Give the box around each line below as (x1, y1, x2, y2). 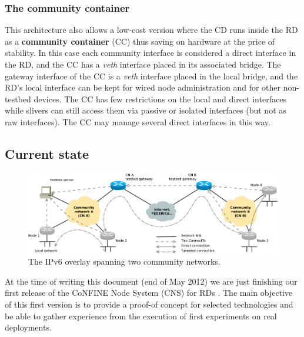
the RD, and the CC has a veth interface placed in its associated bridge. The (5, 58, 281, 70)
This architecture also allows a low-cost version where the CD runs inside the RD (5, 24, 298, 36)
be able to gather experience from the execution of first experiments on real (5, 309, 277, 322)
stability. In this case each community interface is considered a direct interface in (5, 46, 296, 59)
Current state (5, 144, 89, 162)
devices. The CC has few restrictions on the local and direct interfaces (34, 92, 286, 105)
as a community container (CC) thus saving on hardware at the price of (5, 35, 275, 47)
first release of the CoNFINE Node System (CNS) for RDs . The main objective (5, 286, 293, 299)
